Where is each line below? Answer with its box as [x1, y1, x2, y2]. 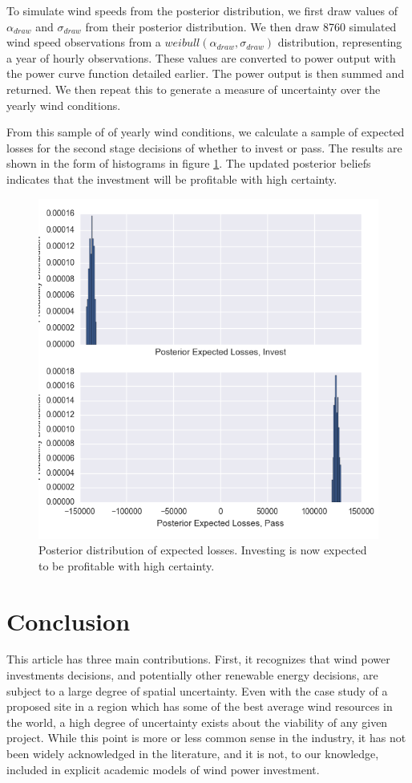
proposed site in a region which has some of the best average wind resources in [6, 698, 393, 715]
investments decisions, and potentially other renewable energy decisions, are [6, 667, 378, 684]
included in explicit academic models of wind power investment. [6, 761, 320, 777]
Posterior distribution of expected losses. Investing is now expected [38, 542, 367, 558]
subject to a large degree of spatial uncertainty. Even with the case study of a [6, 682, 388, 699]
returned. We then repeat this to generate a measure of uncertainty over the [6, 80, 381, 97]
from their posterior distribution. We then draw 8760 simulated [85, 18, 397, 34]
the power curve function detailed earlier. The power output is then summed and [6, 65, 405, 82]
